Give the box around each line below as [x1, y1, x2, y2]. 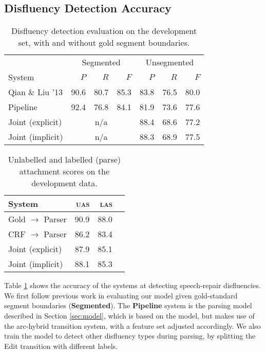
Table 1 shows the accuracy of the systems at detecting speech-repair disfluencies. [4, 280, 261, 291]
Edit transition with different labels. [4, 340, 118, 351]
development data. [31, 177, 98, 189]
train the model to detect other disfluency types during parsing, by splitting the [4, 330, 256, 341]
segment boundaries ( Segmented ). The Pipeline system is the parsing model [4, 300, 252, 311]
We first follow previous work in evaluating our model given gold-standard [4, 290, 238, 301]
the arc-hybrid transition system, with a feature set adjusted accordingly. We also [4, 320, 261, 331]
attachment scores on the [19, 165, 110, 178]
